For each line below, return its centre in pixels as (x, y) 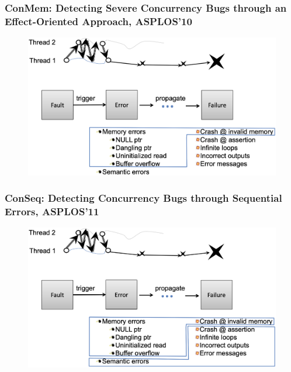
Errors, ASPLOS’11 (52, 211)
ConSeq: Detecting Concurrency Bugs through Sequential (143, 198)
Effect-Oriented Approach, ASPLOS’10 (98, 21)
